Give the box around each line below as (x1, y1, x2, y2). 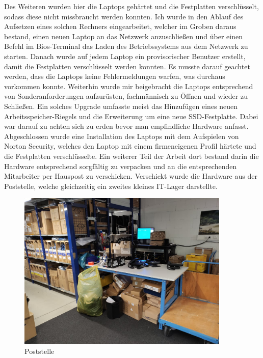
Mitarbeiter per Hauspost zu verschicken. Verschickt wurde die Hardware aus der (4, 171, 257, 181)
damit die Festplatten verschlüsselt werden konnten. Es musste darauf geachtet (4, 61, 250, 71)
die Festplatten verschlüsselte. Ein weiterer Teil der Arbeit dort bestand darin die (4, 150, 259, 161)
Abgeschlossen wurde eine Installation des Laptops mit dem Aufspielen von (4, 130, 239, 141)
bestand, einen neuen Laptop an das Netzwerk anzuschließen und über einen (4, 31, 243, 41)
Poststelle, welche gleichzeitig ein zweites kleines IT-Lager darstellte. (4, 180, 218, 191)
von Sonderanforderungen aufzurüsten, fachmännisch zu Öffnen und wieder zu (4, 91, 248, 101)
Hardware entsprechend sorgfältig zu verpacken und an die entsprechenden (4, 160, 237, 171)
